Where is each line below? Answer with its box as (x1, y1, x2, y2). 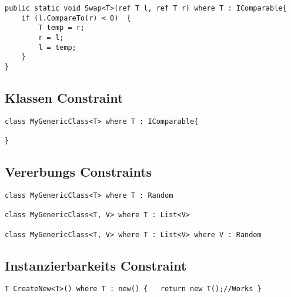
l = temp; (38, 43, 76, 52)
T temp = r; (38, 23, 85, 32)
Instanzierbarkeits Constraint (5, 256, 187, 274)
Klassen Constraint (5, 88, 123, 106)
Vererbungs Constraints (5, 163, 152, 181)
